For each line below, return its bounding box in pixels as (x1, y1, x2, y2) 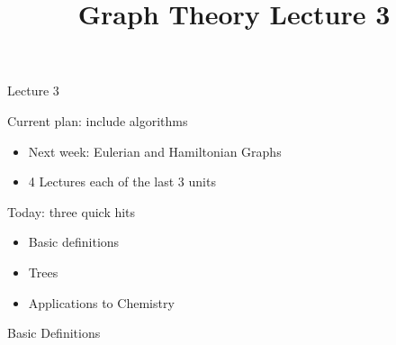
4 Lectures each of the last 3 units (28, 172, 216, 191)
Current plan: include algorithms (7, 111, 188, 130)
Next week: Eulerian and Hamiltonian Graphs (28, 141, 282, 160)
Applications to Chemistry (28, 293, 175, 312)
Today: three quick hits (7, 202, 136, 221)
